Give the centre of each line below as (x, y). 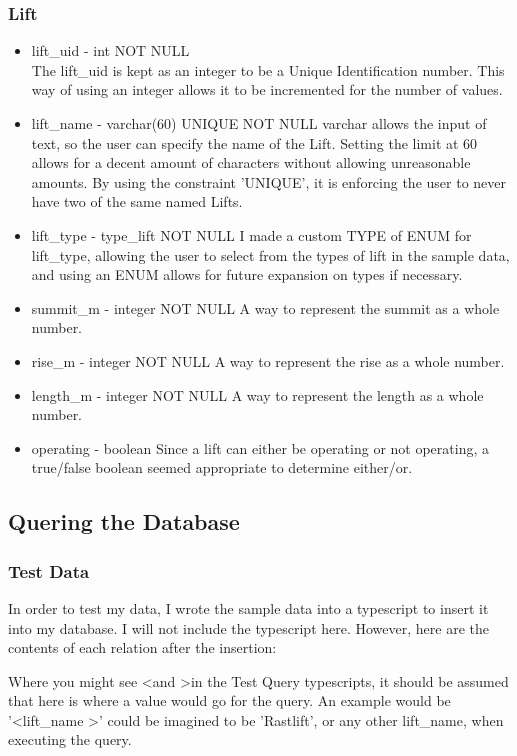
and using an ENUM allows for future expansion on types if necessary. (247, 274)
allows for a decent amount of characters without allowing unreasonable (251, 162)
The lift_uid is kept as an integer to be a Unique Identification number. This (268, 69)
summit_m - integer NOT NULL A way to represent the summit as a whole (265, 307)
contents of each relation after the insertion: (142, 647)
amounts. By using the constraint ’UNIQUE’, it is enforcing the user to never (269, 181)
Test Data (49, 570)
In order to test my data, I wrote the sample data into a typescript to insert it (248, 607)
